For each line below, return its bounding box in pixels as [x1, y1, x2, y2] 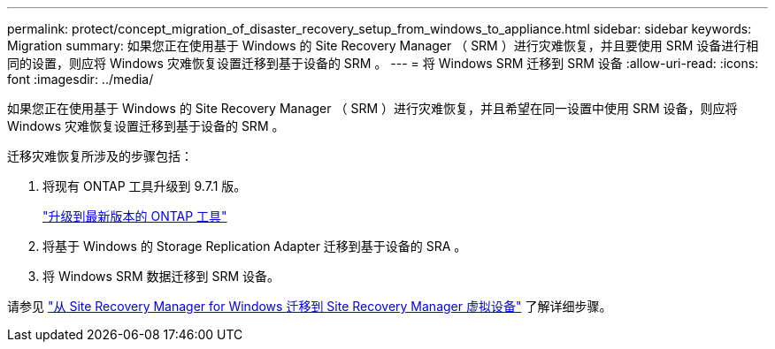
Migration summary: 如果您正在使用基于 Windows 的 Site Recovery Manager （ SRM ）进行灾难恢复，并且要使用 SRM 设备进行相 [7, 38, 759, 53]
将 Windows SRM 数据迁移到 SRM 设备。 [42, 269, 280, 284]
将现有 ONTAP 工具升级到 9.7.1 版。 [42, 178, 247, 193]
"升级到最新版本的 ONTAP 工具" [42, 209, 227, 224]
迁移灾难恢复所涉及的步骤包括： [7, 148, 193, 163]
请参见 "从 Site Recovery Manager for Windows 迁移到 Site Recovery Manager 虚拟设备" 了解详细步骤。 [7, 299, 612, 314]
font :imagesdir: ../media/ [7, 72, 154, 87]
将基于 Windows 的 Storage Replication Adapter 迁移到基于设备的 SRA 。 [42, 239, 467, 254]
